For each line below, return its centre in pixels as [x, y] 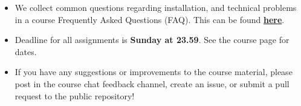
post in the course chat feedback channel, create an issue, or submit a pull [152, 83]
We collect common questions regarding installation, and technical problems [156, 7]
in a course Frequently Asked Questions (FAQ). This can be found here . [150, 19]
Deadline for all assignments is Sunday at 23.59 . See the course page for [152, 40]
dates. [26, 51]
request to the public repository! [75, 95]
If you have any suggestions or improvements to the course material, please [154, 72]
